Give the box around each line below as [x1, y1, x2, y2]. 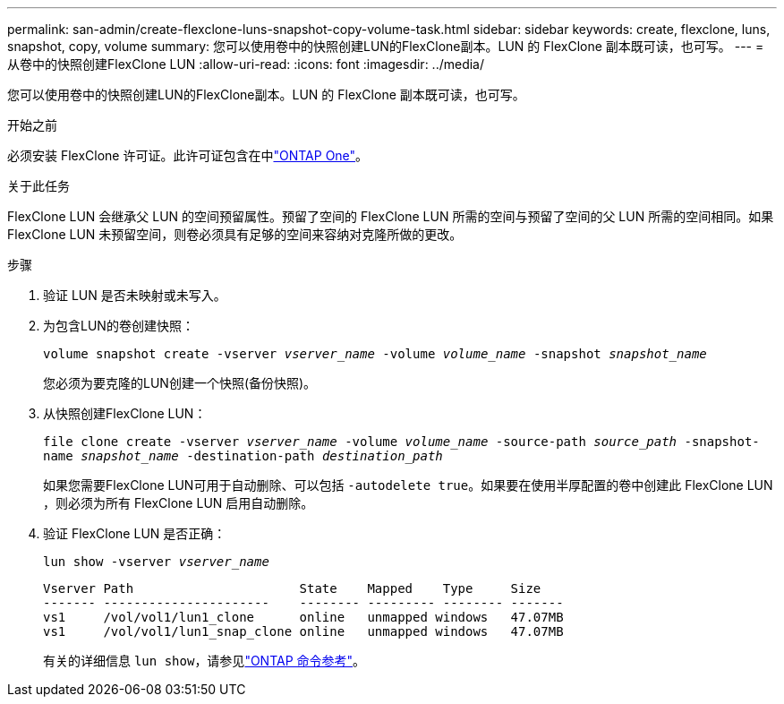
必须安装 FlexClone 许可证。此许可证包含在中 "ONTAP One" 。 [7, 148, 369, 163]
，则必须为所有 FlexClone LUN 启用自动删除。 [43, 495, 314, 511]
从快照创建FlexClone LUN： [43, 406, 207, 421]
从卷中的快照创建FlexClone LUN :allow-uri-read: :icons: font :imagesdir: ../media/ [7, 56, 485, 72]
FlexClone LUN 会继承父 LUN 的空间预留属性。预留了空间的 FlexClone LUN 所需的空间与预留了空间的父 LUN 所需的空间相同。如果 [7, 209, 774, 224]
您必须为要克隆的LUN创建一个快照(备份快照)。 [43, 375, 317, 391]
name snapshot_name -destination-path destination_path [43, 449, 443, 463]
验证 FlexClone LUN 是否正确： [43, 526, 226, 541]
